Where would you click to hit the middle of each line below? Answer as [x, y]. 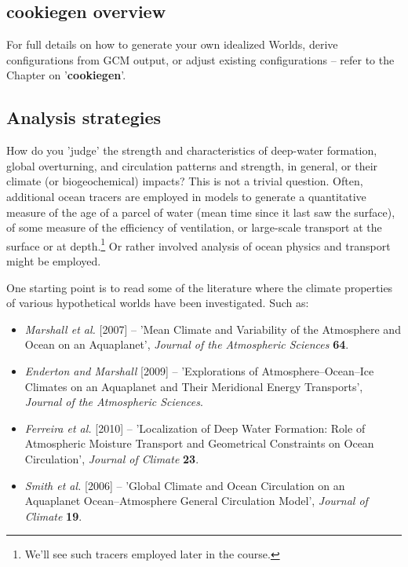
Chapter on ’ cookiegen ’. [66, 75]
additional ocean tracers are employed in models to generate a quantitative [186, 196]
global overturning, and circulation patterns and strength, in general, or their [192, 165]
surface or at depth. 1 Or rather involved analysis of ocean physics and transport [199, 244]
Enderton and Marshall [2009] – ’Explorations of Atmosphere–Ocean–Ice [199, 370]
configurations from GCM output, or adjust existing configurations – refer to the [200, 59]
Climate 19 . [53, 516]
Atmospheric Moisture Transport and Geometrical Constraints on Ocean [199, 443]
